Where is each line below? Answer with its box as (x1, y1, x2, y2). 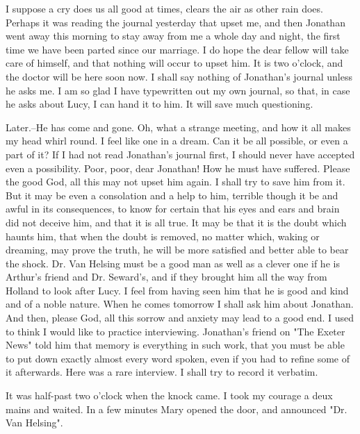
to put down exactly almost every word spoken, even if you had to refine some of (6, 351, 350, 365)
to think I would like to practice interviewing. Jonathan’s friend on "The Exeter (6, 324, 345, 338)
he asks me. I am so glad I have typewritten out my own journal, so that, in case (6, 83, 350, 97)
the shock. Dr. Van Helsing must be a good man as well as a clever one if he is (6, 256, 340, 270)
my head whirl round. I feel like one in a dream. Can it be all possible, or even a (6, 133, 348, 148)
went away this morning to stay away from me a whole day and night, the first (6, 28, 341, 43)
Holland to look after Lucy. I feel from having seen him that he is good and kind (6, 283, 349, 297)
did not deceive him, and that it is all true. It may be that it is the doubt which (6, 215, 347, 229)
